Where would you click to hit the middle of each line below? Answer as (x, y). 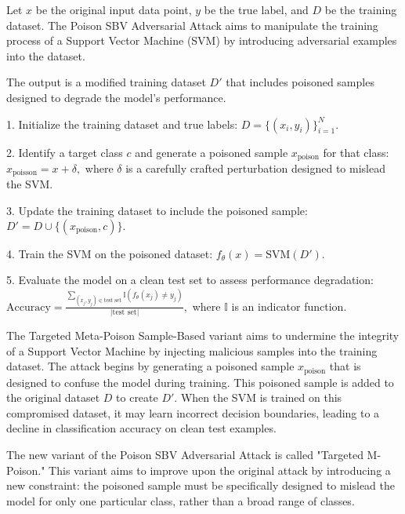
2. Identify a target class (65, 152)
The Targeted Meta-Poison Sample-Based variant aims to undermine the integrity (203, 335)
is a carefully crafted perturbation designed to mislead (255, 168)
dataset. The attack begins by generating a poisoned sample (150, 366)
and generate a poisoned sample (212, 152)
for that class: (356, 152)
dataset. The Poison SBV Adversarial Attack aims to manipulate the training (192, 25)
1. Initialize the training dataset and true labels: (122, 124)
